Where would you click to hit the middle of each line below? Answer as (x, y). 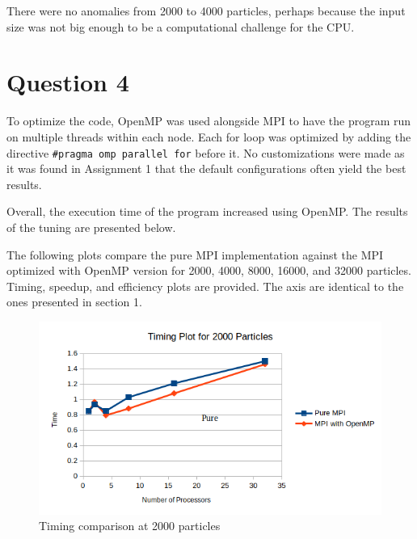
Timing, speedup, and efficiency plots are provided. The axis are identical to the (205, 286)
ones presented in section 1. (74, 302)
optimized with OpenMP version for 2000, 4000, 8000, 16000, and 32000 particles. (209, 270)
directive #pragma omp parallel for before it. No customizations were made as (206, 152)
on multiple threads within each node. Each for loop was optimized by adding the (209, 136)
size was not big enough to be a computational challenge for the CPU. (181, 26)
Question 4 (68, 82)
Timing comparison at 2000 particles (130, 526)
